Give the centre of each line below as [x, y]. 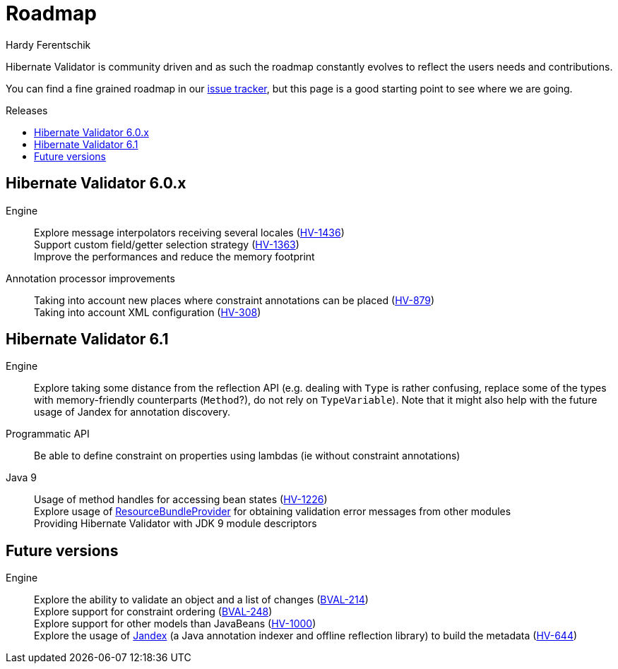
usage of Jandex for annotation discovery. [132, 412]
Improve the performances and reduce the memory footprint [174, 256]
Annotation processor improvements [90, 278]
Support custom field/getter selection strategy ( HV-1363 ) [167, 244]
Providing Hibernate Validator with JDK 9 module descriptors [176, 524]
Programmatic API [48, 434]
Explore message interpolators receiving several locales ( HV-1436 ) [189, 232]
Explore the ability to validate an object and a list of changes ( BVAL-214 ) [201, 600]
